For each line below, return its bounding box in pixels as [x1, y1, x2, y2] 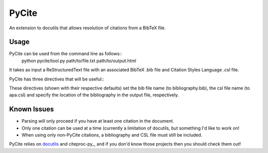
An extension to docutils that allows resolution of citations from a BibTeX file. [9, 25, 166, 31]
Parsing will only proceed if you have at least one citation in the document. [21, 118, 174, 124]
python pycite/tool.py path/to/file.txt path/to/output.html [21, 58, 136, 64]
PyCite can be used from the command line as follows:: [9, 51, 122, 57]
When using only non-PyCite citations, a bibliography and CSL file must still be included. [21, 132, 202, 138]
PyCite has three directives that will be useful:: [9, 76, 104, 82]
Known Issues [9, 105, 54, 114]
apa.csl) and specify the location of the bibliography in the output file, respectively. [9, 92, 179, 98]
